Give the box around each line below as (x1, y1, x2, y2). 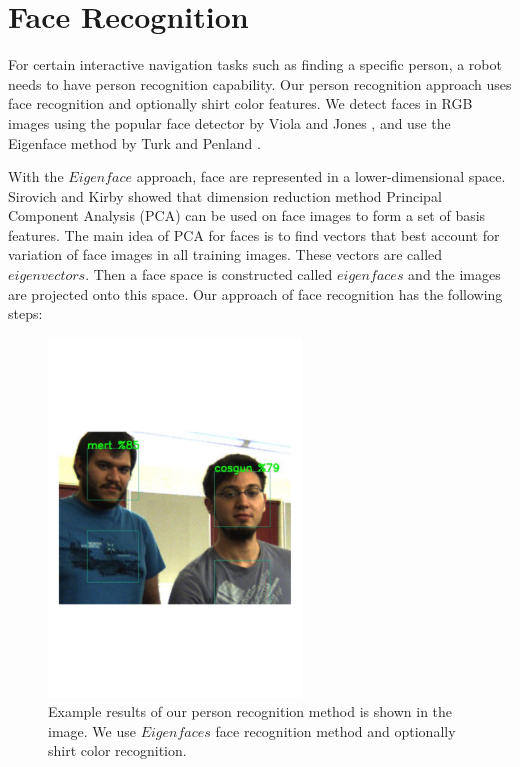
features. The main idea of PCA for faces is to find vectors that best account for (8, 224, 500, 245)
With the (8, 166, 64, 187)
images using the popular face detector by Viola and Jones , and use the (8, 112, 451, 133)
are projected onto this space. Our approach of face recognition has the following (8, 283, 503, 304)
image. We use (48, 720, 136, 741)
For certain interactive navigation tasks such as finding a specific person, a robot (8, 54, 502, 75)
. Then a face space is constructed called (85, 264, 333, 285)
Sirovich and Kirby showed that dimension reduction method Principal (8, 185, 442, 206)
